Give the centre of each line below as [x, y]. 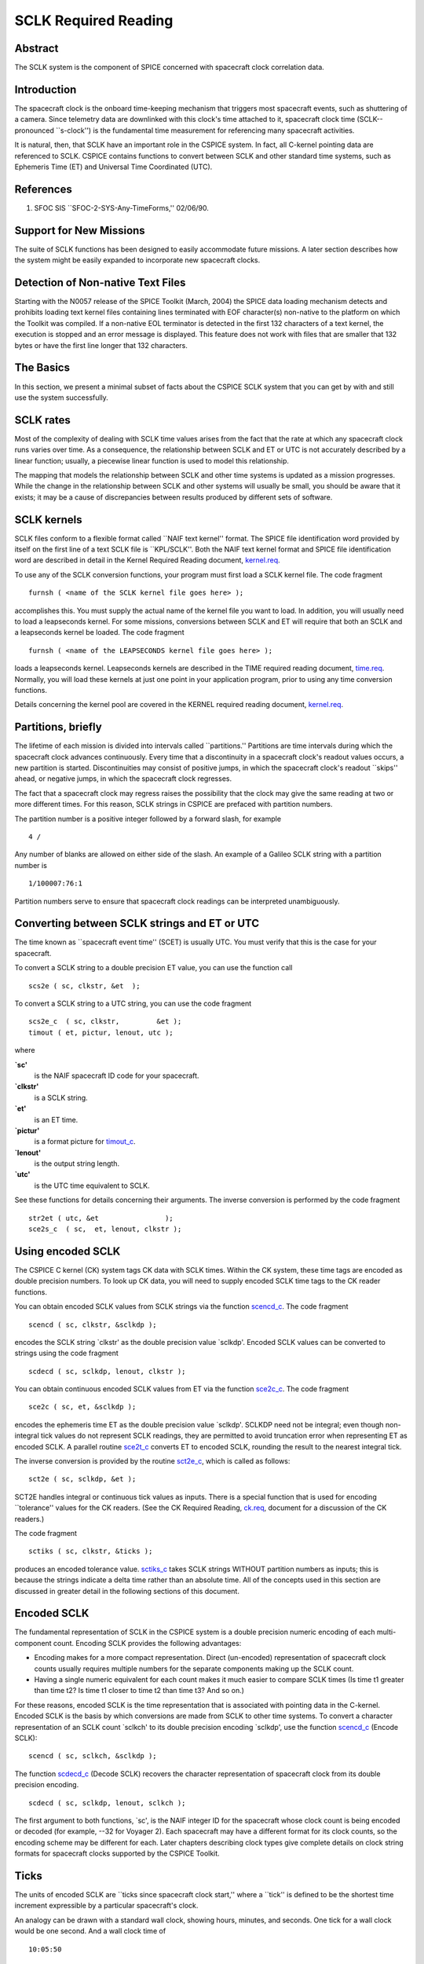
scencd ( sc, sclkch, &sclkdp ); [93, 1756]
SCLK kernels [48, 520]
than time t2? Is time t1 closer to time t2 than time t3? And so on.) [139, 1691]
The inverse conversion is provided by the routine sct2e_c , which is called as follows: [152, 1461]
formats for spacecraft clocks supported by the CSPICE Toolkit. [117, 1853]
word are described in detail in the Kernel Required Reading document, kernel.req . [147, 560]
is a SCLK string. [61, 1097]
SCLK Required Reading [94, 20]
